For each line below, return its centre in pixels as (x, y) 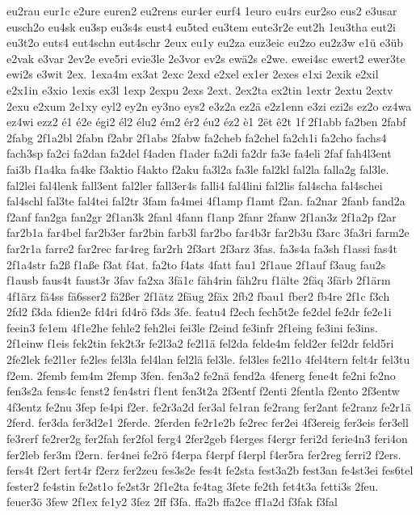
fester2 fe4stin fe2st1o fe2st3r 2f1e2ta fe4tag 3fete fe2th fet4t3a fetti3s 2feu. (193, 485)
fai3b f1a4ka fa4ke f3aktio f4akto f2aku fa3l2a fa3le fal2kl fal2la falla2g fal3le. (198, 169)
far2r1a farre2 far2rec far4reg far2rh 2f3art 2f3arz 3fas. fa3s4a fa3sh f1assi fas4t (202, 248)
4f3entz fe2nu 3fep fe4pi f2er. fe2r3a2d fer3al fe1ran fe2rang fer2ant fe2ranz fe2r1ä (209, 406)
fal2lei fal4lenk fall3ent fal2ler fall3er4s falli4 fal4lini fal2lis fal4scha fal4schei (195, 185)
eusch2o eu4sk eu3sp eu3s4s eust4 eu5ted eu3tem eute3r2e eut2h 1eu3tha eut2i (201, 26)
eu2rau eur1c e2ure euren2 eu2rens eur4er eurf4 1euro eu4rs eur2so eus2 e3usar (202, 11)
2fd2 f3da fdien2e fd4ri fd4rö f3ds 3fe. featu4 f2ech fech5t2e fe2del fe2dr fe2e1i (199, 312)
